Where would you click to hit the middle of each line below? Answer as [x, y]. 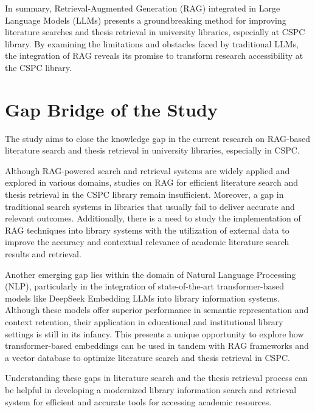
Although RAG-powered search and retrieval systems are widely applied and [147, 170]
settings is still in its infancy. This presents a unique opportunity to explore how [154, 333]
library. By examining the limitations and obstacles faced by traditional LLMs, [152, 43]
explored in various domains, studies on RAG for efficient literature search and [151, 182]
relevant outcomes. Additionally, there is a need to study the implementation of [153, 218]
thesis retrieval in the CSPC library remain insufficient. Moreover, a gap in [144, 194]
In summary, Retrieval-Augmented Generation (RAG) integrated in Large [143, 8]
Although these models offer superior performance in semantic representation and [157, 310]
